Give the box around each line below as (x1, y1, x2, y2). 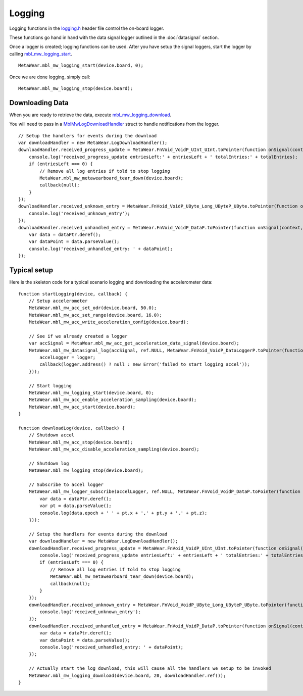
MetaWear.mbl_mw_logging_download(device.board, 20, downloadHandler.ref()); (28, 672, 226, 678)
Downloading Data (9, 98, 69, 107)
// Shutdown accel (28, 432, 75, 438)
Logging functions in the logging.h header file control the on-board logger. (9, 25, 164, 31)
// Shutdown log (28, 460, 69, 466)
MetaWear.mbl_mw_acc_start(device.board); (28, 404, 136, 410)
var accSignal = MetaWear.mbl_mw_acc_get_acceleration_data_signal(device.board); (28, 340, 239, 346)
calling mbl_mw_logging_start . (9, 51, 73, 57)
